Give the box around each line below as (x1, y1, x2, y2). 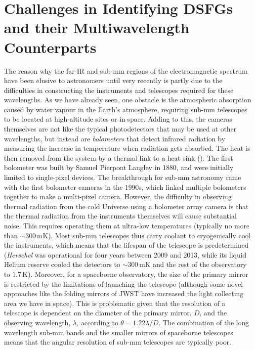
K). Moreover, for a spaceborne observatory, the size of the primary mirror (22, 268, 249, 279)
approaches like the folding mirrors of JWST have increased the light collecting (4, 288, 244, 299)
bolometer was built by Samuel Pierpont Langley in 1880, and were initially (4, 162, 234, 173)
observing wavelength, (4, 317, 71, 327)
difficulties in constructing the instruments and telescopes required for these (4, 85, 234, 95)
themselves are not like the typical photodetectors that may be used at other (4, 124, 237, 134)
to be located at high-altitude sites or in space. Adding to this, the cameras (4, 114, 232, 124)
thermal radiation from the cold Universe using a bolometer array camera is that (4, 201, 249, 211)
